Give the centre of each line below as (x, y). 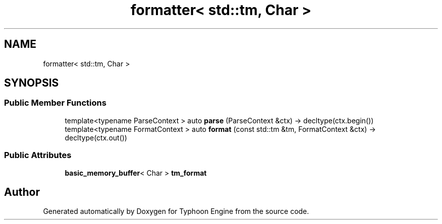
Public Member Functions (55, 103)
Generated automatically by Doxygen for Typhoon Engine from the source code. (176, 211)
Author (22, 192)
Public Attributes (38, 155)
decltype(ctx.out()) (96, 137)
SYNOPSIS (32, 83)
